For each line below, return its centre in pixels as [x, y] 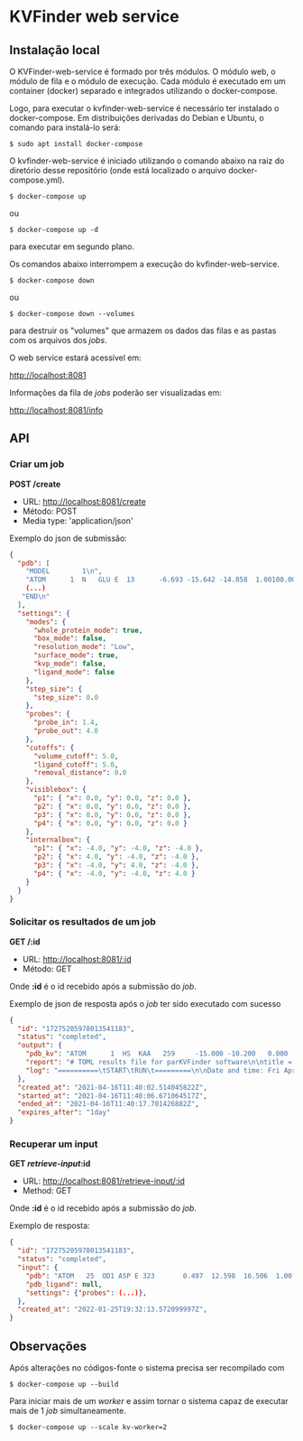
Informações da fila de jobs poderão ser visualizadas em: [116, 393]
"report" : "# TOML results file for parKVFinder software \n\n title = [159, 1063]
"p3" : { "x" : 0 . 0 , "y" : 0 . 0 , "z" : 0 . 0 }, [112, 814]
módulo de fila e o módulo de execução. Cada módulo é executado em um [147, 81]
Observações [48, 1346]
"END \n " [36, 597]
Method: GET [47, 1191]
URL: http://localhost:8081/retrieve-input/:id [103, 1181]
